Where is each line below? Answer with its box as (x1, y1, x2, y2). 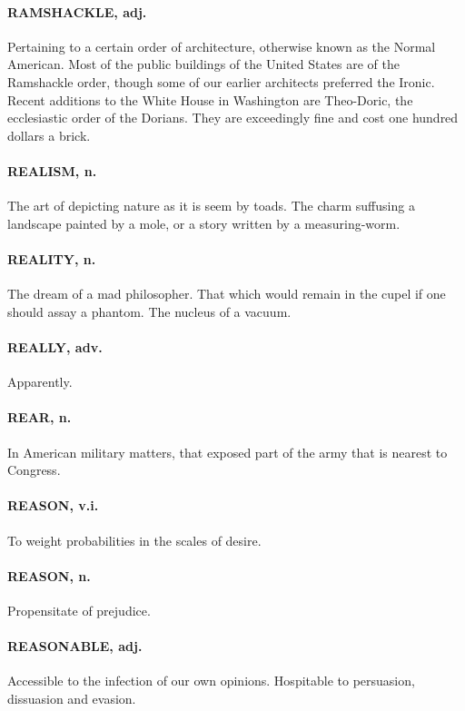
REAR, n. (7, 408, 72, 427)
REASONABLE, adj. (7, 637, 143, 656)
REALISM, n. (7, 161, 97, 180)
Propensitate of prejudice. (7, 600, 151, 619)
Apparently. (7, 372, 73, 391)
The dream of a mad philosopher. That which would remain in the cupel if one (7, 284, 446, 303)
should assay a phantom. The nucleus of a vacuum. (7, 301, 292, 321)
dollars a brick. (7, 125, 91, 144)
